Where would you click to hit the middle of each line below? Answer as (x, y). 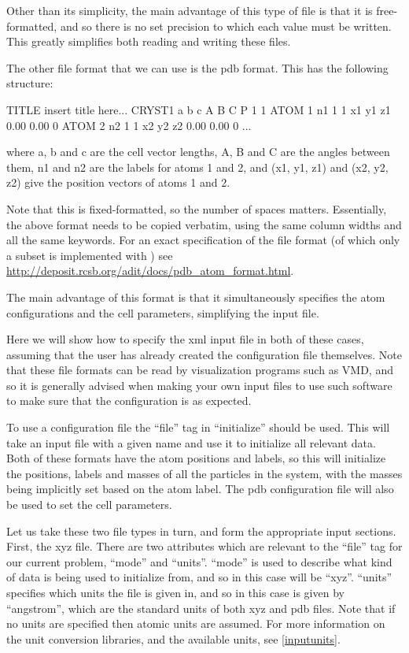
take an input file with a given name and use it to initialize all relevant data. (191, 442)
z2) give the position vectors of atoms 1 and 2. (118, 182)
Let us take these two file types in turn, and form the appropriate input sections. (201, 531)
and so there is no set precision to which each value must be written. (226, 26)
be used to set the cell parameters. (89, 505)
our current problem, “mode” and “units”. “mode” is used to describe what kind (199, 561)
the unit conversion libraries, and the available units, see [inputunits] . (173, 638)
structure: (30, 83)
